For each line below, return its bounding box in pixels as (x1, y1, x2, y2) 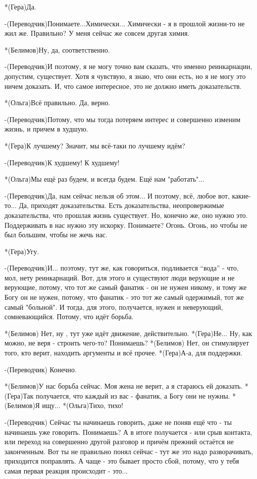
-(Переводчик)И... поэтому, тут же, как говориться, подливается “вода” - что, (4, 263, 239, 273)
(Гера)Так (4, 390, 34, 401)
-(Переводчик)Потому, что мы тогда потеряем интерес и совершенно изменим (4, 114, 241, 124)
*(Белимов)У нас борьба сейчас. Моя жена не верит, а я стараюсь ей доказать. (4, 381, 243, 391)
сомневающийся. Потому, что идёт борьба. (4, 311, 134, 322)
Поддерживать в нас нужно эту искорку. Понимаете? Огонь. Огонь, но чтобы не (4, 219, 248, 230)
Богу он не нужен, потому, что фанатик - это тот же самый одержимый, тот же (4, 292, 244, 302)
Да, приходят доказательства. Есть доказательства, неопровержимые (19, 200, 224, 210)
